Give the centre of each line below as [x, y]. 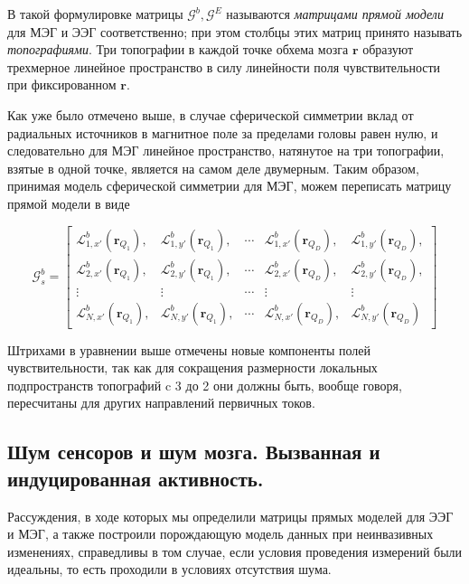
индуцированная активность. [136, 478]
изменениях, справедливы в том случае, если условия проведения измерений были [235, 551]
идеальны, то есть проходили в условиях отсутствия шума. [169, 569]
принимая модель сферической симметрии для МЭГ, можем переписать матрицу [230, 186]
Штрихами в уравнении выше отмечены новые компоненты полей [189, 349]
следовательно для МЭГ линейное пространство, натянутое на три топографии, [226, 151]
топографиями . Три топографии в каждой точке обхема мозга [178, 49]
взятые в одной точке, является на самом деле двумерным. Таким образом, [213, 168]
